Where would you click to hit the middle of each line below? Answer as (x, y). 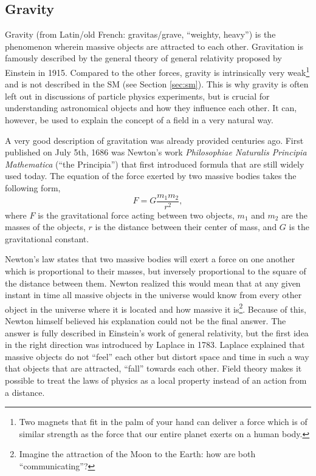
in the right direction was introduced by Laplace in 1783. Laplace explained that (155, 345)
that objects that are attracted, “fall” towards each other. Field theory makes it (153, 368)
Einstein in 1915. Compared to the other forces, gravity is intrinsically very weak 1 (157, 71)
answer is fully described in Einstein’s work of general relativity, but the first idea (157, 332)
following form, (33, 187)
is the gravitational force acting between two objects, (136, 215)
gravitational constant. (47, 238)
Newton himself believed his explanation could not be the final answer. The (146, 321)
